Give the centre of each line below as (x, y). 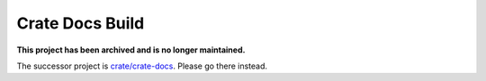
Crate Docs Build (81, 23)
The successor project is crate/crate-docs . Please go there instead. (142, 66)
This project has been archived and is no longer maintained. (131, 50)
